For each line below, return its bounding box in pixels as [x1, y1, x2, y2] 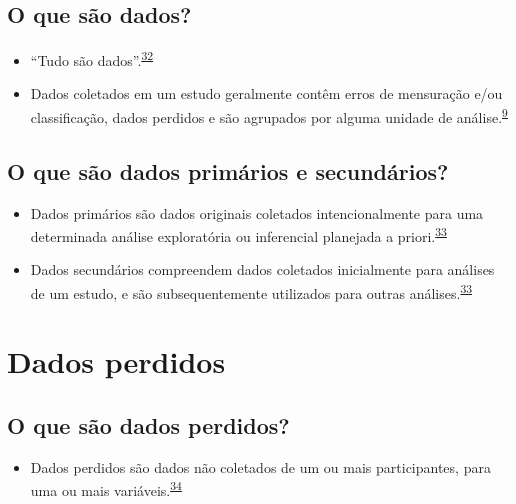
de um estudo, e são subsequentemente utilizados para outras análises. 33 [30, 279, 473, 303]
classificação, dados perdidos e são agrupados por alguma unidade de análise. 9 [30, 104, 508, 127]
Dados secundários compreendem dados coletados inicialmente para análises [30, 259, 495, 280]
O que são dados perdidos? [7, 409, 290, 440]
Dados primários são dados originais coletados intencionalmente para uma [30, 202, 484, 223]
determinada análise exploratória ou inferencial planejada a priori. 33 [30, 223, 447, 246]
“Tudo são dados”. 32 [30, 47, 154, 70]
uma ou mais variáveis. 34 [30, 477, 182, 501]
